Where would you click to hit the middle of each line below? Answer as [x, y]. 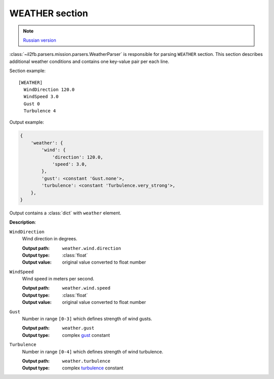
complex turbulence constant [93, 368]
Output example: [27, 122]
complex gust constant [86, 335]
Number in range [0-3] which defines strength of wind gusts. [87, 319]
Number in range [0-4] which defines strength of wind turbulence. [93, 352]
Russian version [40, 40]
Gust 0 [32, 104]
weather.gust [78, 328]
